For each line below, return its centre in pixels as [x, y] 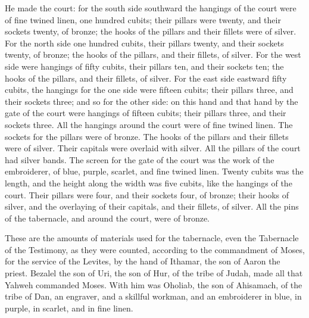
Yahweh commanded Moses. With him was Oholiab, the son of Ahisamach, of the [154, 284]
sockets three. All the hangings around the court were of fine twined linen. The [149, 124]
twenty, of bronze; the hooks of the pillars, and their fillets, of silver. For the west [153, 54]
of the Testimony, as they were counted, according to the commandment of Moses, [155, 249]
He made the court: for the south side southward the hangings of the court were [151, 8]
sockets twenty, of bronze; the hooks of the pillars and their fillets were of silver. [151, 31]
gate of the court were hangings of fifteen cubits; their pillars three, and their [146, 113]
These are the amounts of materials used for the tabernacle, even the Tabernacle [152, 238]
